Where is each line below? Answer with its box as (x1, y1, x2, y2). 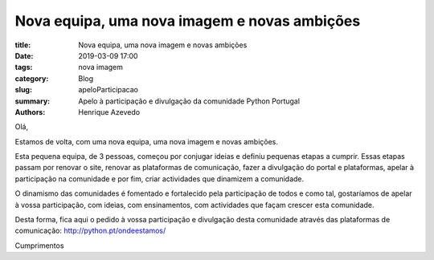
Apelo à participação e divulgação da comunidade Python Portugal (78, 96, 301, 106)
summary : (14, 96, 51, 106)
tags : (14, 63, 33, 72)
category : (14, 73, 49, 83)
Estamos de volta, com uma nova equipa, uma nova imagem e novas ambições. (14, 136, 279, 146)
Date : (14, 51, 34, 60)
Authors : (14, 107, 46, 116)
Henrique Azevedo (78, 107, 141, 116)
